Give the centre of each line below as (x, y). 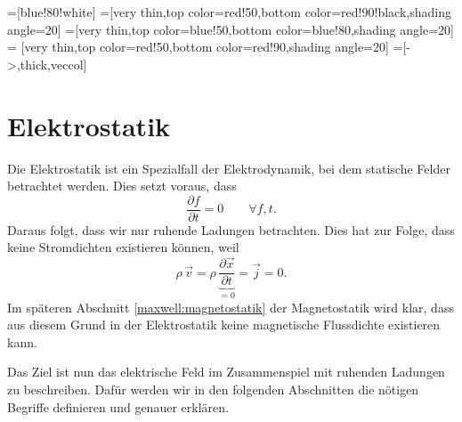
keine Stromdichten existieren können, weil (123, 247)
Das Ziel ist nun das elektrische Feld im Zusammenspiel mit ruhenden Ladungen (226, 372)
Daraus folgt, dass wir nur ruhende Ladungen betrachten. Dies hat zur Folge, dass (231, 229)
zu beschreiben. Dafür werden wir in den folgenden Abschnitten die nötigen (213, 390)
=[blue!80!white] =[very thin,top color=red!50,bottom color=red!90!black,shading (229, 12)
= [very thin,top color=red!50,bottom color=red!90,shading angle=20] (198, 47)
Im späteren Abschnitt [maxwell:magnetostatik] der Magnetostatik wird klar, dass (231, 307)
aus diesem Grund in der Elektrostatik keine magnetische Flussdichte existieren (224, 325)
